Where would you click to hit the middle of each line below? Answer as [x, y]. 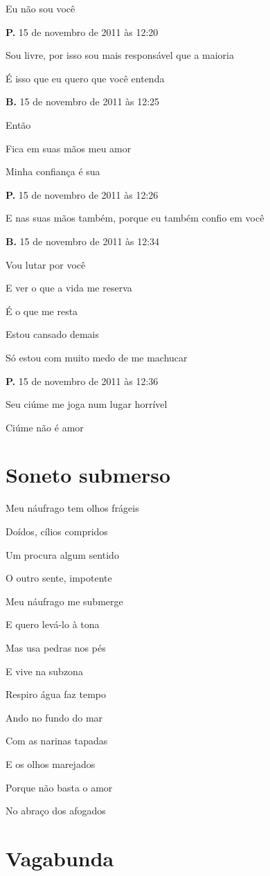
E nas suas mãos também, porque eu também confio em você [135, 218]
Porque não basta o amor [59, 787]
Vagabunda [60, 858]
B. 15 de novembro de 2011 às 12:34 [83, 241]
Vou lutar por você [46, 264]
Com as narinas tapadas [57, 741]
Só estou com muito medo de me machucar [97, 357]
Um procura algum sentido [62, 554]
